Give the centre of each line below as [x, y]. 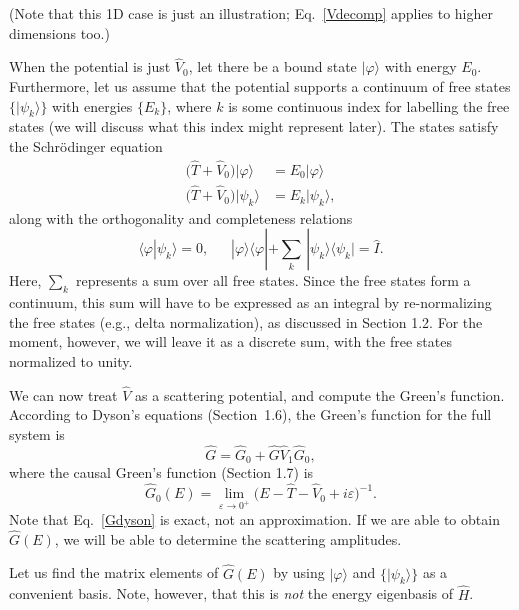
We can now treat [63, 394]
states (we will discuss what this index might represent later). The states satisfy [254, 126]
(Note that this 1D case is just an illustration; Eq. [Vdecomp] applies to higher [251, 13]
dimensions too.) [59, 32]
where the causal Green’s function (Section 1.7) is [161, 472]
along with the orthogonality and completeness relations [181, 217]
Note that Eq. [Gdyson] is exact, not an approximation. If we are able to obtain [254, 518]
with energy [420, 66]
